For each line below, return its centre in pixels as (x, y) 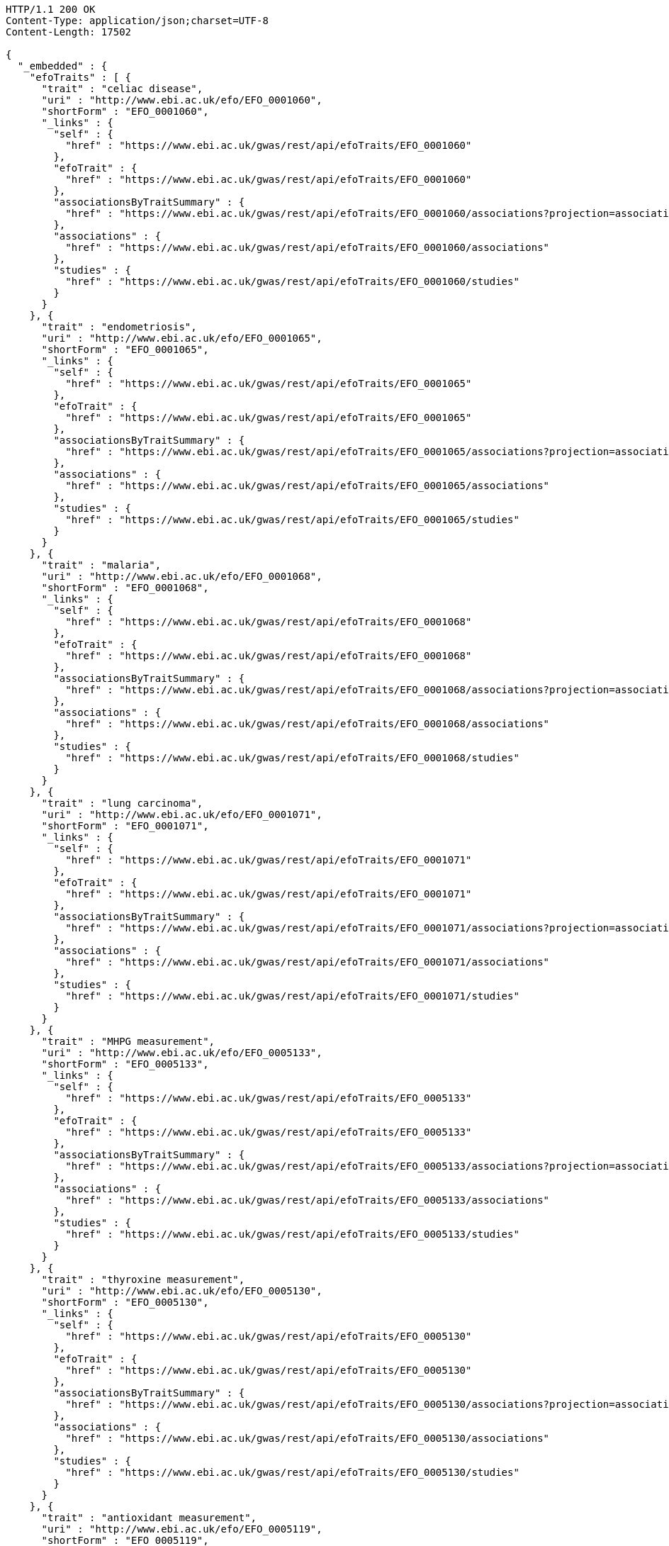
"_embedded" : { (62, 66)
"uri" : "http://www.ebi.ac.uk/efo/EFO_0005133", (182, 1053)
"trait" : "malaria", (101, 565)
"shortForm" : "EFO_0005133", (125, 1064)
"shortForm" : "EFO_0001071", (125, 826)
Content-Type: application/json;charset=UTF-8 (137, 21)
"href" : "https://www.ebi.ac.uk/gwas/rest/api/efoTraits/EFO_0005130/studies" (292, 1472)
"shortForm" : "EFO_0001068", (125, 588)
